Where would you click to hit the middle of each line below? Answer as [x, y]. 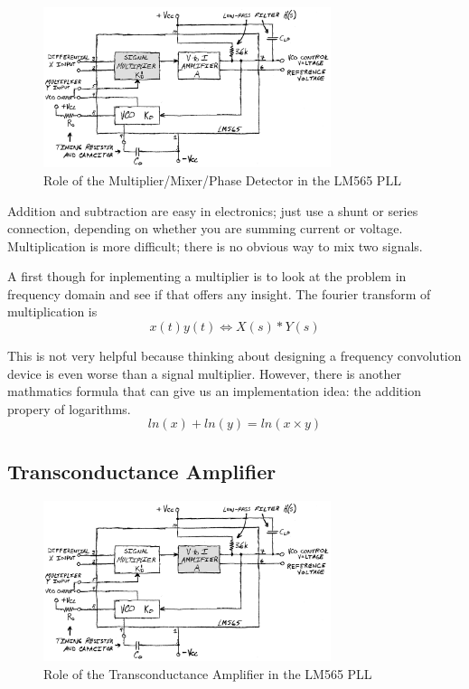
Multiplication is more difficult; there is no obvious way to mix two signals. [215, 245]
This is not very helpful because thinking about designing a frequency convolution [234, 356]
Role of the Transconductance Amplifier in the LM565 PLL [208, 673]
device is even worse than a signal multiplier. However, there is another [205, 373]
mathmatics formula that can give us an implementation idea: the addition [214, 391]
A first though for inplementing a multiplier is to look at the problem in [207, 276]
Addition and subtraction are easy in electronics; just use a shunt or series [213, 210]
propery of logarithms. [69, 408]
